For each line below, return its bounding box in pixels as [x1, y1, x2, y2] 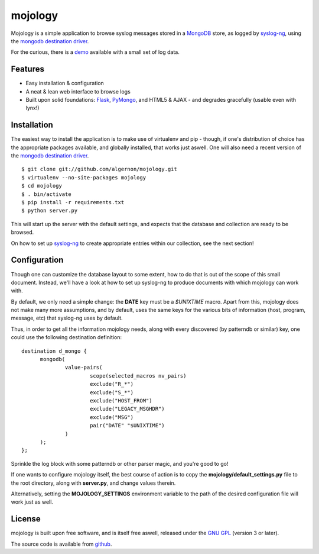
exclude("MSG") [89, 414, 134, 420]
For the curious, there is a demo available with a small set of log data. [11, 49, 180, 56]
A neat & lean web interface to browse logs [25, 88, 131, 95]
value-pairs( [65, 364, 103, 371]
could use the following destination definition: [11, 334, 122, 341]
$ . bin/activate [21, 191, 71, 198]
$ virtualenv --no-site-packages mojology [21, 174, 147, 181]
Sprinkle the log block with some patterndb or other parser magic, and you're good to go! [11, 460, 229, 467]
